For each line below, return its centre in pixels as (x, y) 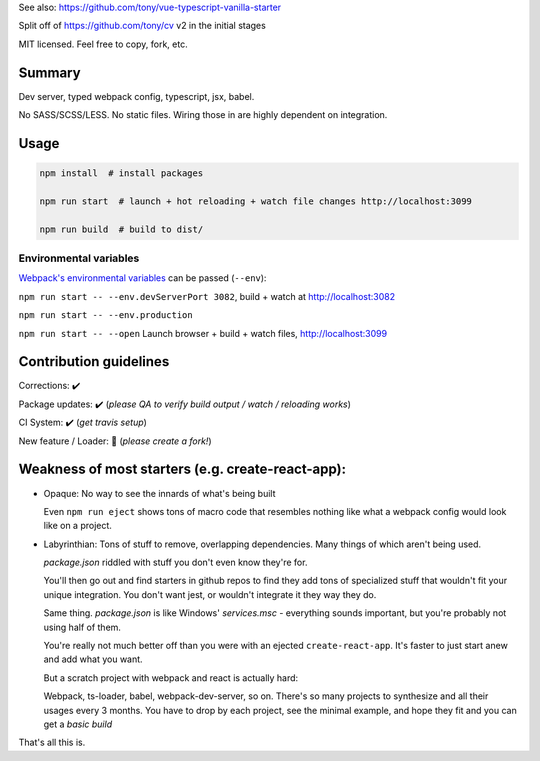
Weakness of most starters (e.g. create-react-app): (182, 469)
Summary (49, 72)
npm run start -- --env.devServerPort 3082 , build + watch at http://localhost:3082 (206, 296)
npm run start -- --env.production (106, 315)
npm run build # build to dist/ (121, 229)
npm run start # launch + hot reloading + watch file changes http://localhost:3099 (255, 201)
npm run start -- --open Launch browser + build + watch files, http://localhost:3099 (203, 333)
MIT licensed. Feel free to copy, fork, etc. (103, 44)
